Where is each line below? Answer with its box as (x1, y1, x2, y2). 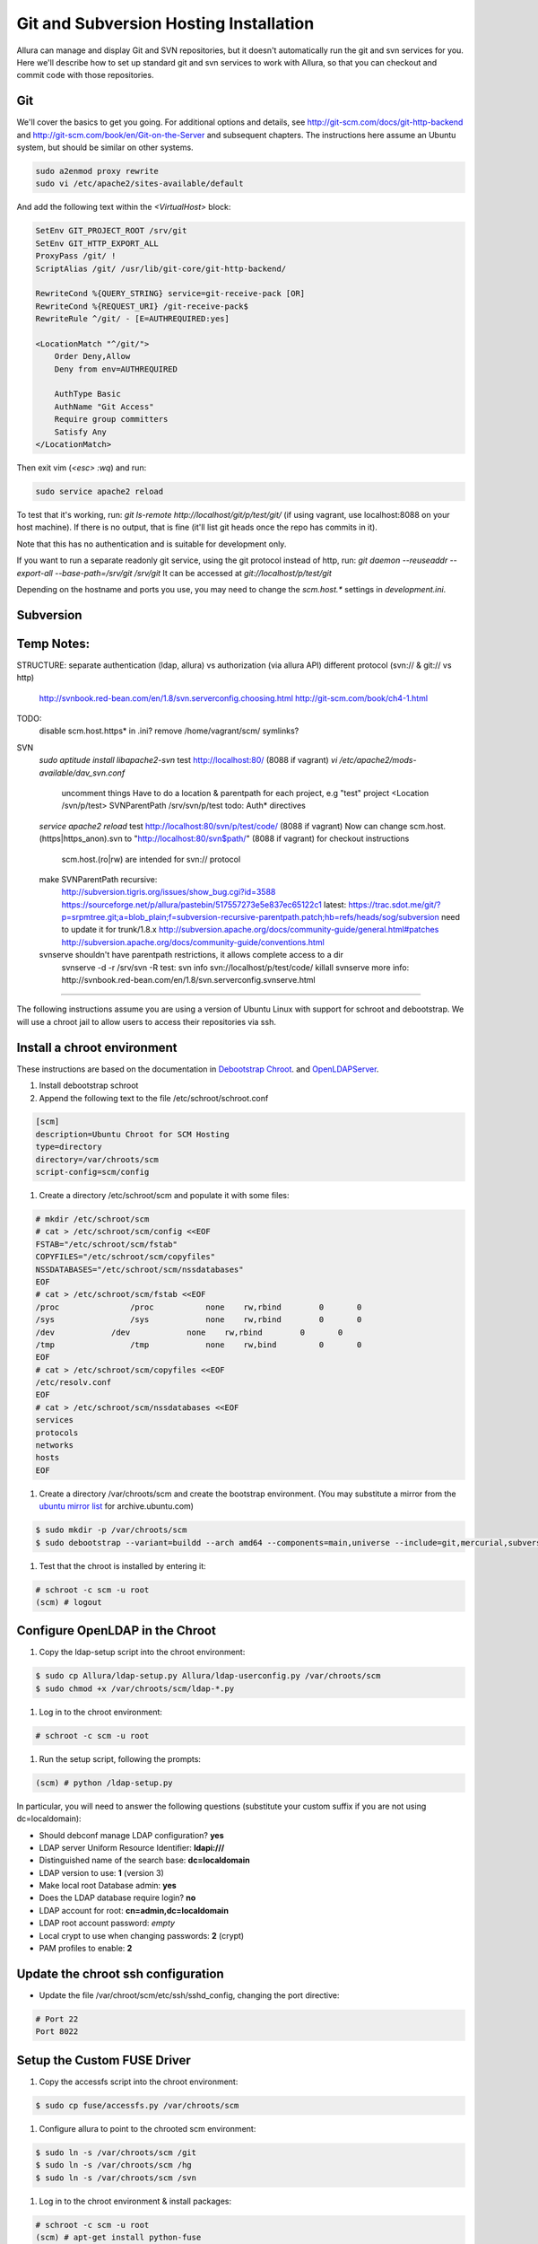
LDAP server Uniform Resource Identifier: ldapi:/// (39, 1842, 225, 1853)
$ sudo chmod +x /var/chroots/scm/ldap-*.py (35, 1683, 235, 1694)
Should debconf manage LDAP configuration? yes (39, 1829, 224, 1840)
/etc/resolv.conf (35, 1378, 112, 1388)
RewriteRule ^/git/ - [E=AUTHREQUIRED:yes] (35, 314, 230, 324)
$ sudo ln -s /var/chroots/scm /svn (35, 2172, 197, 2183)
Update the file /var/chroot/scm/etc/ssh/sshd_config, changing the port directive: (39, 1989, 340, 2001)
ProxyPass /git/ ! (35, 251, 117, 261)
